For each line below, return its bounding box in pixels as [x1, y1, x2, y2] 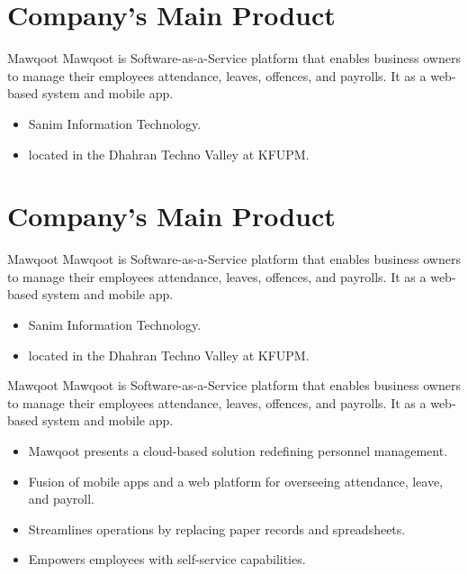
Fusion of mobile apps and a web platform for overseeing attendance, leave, [28, 471, 444, 490]
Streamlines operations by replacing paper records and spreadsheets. [28, 519, 406, 538]
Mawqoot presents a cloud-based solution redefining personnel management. [28, 441, 448, 460]
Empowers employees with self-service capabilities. [28, 550, 306, 569]
